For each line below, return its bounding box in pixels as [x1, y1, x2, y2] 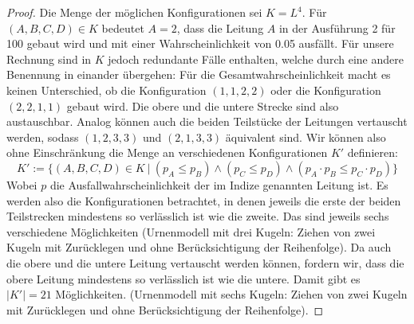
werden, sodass [6, 128, 79, 145]
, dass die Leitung [176, 19, 264, 36]
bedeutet [101, 19, 144, 36]
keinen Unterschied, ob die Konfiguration [6, 81, 207, 98]
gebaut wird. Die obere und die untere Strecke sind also [66, 97, 339, 114]
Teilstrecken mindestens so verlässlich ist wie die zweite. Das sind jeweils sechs [6, 208, 389, 224]
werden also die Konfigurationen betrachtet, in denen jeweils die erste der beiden [6, 192, 401, 209]
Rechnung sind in [6, 50, 92, 67]
